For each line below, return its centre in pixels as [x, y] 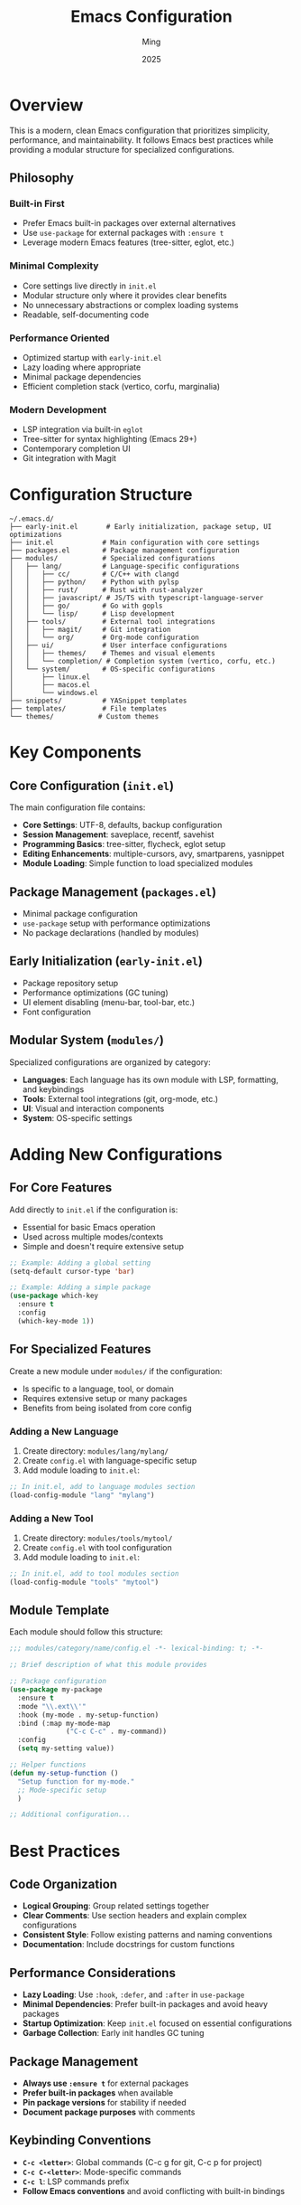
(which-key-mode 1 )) [56, 1321]
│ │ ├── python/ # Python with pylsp [94, 582]
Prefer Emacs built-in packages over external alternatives [129, 223]
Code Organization [64, 1884]
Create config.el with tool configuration [97, 1547]
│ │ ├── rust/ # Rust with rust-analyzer [106, 590]
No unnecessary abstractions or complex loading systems [130, 305]
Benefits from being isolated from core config [107, 1408]
